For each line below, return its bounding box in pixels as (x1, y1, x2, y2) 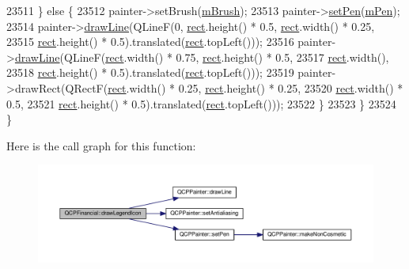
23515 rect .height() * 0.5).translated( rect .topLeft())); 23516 (6, 33, 294, 50)
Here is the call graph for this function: (6, 137, 196, 153)
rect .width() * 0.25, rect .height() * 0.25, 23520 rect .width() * (108, 79, 403, 96)
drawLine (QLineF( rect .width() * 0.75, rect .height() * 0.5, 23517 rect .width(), (14, 48, 389, 65)
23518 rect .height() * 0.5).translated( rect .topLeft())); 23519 (6, 64, 294, 81)
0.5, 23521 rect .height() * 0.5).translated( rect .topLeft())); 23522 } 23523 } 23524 (6, 95, 396, 112)
